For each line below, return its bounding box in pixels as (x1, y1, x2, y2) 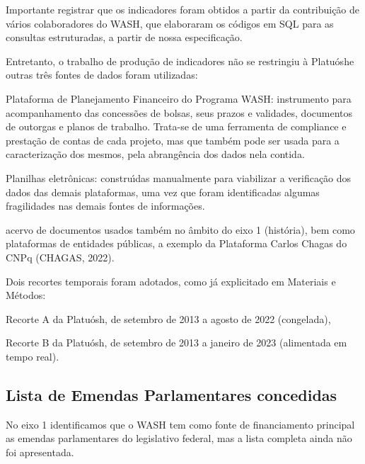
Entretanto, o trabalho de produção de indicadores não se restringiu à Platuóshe (6, 53, 354, 68)
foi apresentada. (6, 444, 74, 459)
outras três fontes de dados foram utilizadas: (6, 67, 198, 82)
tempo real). (6, 349, 59, 363)
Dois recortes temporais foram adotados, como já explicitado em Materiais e (6, 273, 336, 288)
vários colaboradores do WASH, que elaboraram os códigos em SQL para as (6, 16, 334, 30)
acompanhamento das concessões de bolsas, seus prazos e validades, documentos (6, 105, 353, 120)
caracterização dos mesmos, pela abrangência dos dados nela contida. (6, 147, 305, 162)
